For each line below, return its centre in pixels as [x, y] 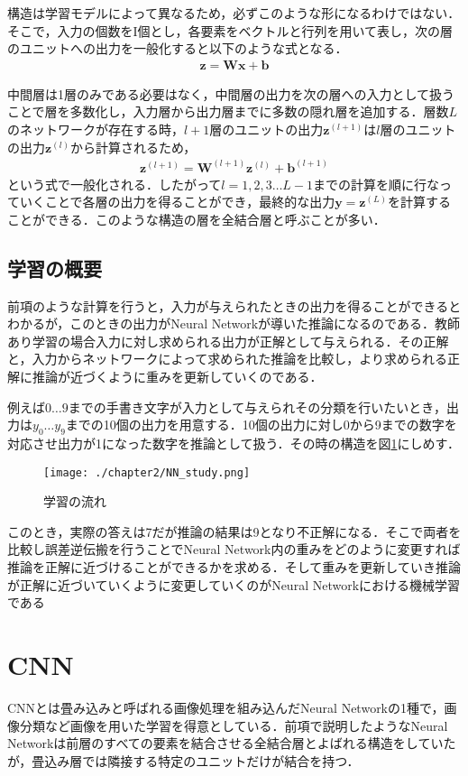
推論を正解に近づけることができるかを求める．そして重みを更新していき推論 [234, 567]
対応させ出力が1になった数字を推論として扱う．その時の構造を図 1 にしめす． [234, 443]
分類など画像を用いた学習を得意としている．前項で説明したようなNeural [234, 725]
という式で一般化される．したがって [115, 184]
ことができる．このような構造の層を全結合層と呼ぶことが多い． [197, 219]
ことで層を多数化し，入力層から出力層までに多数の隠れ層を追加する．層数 [228, 111]
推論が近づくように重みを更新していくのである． [177, 377]
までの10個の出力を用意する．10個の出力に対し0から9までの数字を [261, 425]
